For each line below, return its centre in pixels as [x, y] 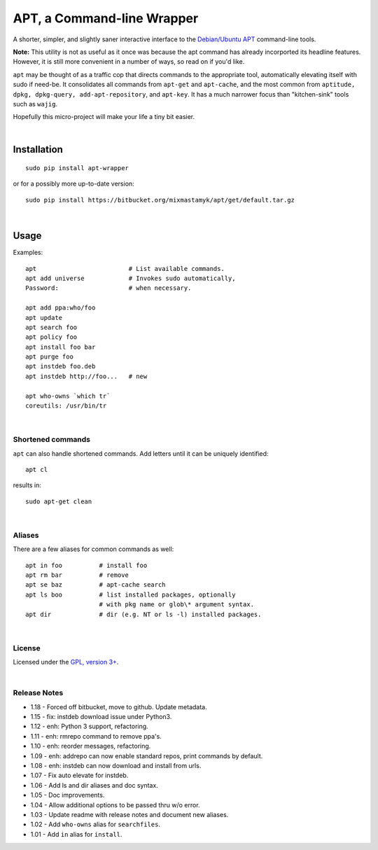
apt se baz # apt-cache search [96, 585]
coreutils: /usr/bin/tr [66, 406]
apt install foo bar [61, 347]
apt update [44, 318]
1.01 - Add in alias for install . [76, 834]
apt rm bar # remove [77, 575]
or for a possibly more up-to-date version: [73, 184]
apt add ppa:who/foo [61, 308]
